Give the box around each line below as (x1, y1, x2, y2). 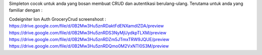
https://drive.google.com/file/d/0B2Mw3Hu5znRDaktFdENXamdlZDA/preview (9, 23, 164, 29)
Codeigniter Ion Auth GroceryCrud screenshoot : (9, 16, 106, 22)
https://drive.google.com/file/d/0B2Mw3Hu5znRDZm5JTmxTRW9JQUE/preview (9, 36, 169, 42)
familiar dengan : (9, 7, 43, 13)
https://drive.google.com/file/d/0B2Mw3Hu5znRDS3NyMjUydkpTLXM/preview (9, 29, 167, 36)
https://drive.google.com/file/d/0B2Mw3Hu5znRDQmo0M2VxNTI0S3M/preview (9, 43, 169, 49)
